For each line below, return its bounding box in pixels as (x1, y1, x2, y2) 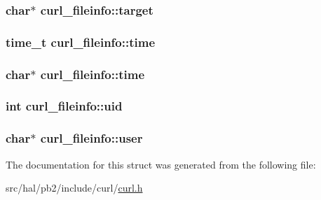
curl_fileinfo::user (40, 129, 143, 147)
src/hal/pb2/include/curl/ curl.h (6, 180, 143, 195)
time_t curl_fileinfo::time (6, 33, 155, 50)
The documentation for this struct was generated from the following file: (6, 157, 316, 171)
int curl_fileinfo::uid (6, 97, 123, 115)
